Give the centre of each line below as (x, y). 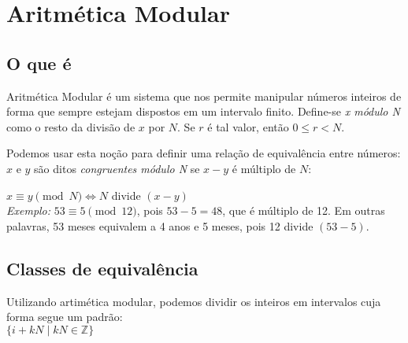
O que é (39, 63)
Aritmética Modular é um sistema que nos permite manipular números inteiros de (204, 96)
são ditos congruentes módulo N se (117, 168)
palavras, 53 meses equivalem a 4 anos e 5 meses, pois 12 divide (160, 225)
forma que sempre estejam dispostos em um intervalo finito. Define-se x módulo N (203, 111)
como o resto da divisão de (71, 126)
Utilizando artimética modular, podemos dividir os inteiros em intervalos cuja (194, 301)
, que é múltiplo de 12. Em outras (304, 210)
